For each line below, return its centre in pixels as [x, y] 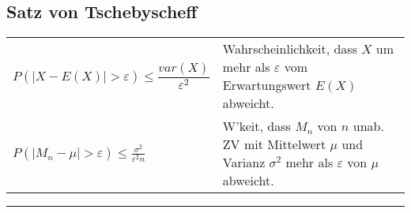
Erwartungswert [267, 85]
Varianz [244, 163]
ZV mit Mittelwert [274, 144]
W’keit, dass [256, 126]
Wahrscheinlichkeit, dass [290, 49]
